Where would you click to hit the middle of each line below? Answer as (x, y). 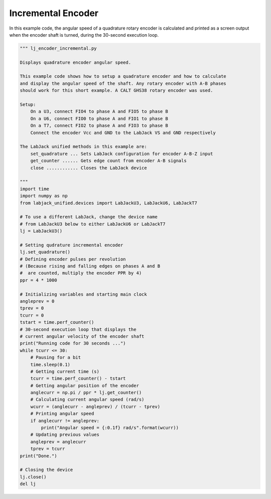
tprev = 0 (32, 308)
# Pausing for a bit (56, 357)
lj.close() (33, 477)
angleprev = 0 (37, 301)
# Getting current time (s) (65, 371)
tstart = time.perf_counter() (57, 322)
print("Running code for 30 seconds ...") (73, 343)
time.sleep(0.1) (50, 364)
